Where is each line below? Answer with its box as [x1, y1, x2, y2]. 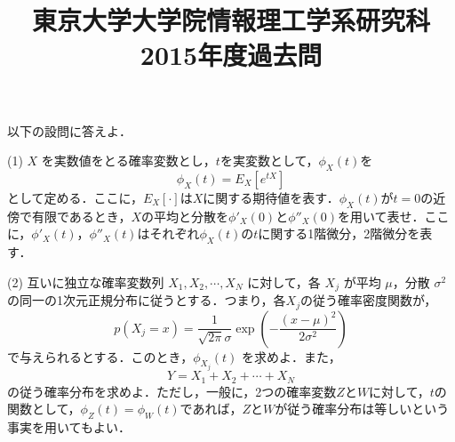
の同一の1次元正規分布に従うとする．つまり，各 [7, 291, 286, 309]
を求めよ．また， [242, 347, 341, 366]
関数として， [7, 399, 81, 418]
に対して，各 [247, 272, 321, 291]
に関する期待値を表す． [203, 188, 339, 206]
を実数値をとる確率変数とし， [41, 151, 216, 170]
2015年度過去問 [140, 36, 323, 73]
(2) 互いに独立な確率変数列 [7, 272, 164, 291]
